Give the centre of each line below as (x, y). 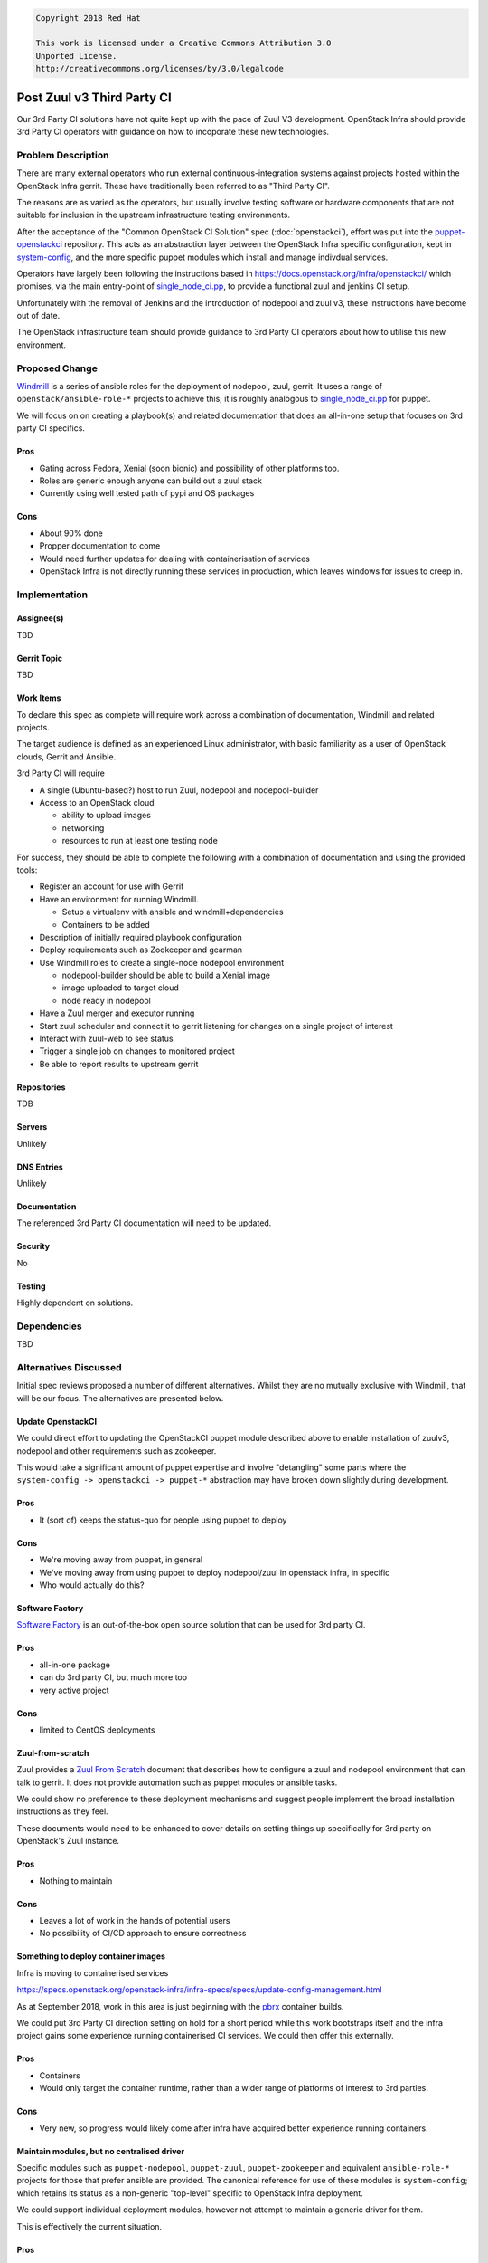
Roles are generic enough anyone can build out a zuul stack (150, 481)
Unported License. (76, 56)
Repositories (41, 1087)
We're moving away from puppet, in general (121, 1560)
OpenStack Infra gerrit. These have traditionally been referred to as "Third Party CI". (173, 186)
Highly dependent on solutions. (75, 1303)
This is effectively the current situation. (89, 2226)
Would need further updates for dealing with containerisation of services (175, 559)
